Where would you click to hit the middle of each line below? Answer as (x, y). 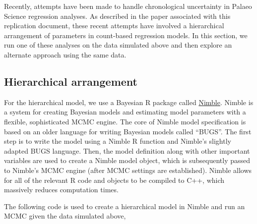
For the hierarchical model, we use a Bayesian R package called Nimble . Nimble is (129, 102)
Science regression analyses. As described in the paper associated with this (117, 16)
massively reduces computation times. (61, 190)
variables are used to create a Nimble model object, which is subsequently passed (127, 160)
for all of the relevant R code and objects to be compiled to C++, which (114, 180)
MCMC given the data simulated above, (65, 216)
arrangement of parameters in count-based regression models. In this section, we (126, 35)
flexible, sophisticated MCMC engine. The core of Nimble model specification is (125, 121)
